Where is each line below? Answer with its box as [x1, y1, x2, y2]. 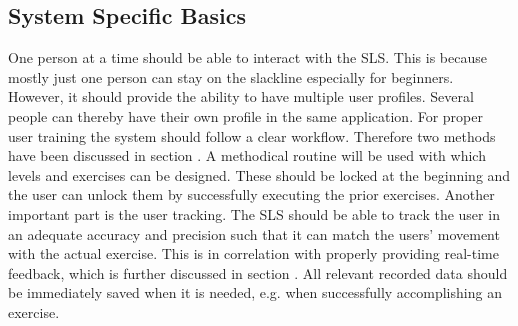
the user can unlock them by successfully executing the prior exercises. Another [8, 184, 495, 205]
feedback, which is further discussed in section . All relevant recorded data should [8, 262, 508, 283]
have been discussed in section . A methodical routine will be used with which [8, 145, 486, 166]
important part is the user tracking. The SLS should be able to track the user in [8, 203, 500, 224]
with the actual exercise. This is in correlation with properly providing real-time [8, 243, 499, 264]
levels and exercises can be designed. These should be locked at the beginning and [8, 164, 511, 185]
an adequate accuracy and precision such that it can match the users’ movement [8, 223, 500, 244]
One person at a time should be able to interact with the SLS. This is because [8, 47, 487, 68]
